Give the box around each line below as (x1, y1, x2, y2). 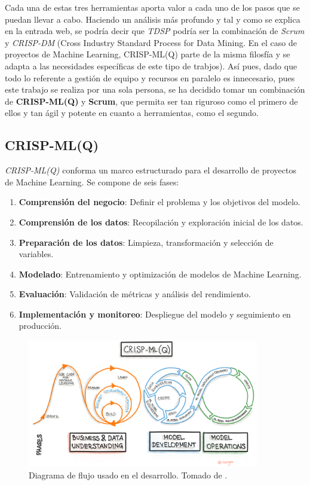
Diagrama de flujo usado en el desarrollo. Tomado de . (29, 469, 228, 481)
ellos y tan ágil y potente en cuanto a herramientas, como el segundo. (5, 106, 259, 119)
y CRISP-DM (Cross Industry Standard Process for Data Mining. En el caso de (5, 36, 297, 48)
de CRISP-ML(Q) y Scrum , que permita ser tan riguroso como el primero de (5, 94, 298, 107)
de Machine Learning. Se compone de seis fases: (5, 175, 179, 188)
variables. (19, 248, 54, 260)
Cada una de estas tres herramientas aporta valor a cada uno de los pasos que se (5, 1, 300, 13)
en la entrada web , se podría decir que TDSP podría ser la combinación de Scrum (5, 25, 305, 37)
